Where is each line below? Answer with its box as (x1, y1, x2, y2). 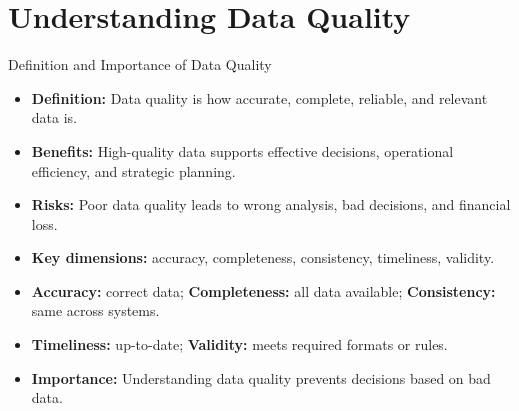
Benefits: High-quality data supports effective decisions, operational (31, 140, 454, 161)
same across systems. (31, 300, 160, 321)
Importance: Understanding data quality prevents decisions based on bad (31, 367, 491, 388)
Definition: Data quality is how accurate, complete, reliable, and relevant (31, 87, 488, 108)
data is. (31, 107, 77, 128)
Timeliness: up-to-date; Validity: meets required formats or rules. (31, 334, 448, 355)
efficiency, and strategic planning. (31, 160, 236, 181)
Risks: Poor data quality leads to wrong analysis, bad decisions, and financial (31, 194, 511, 215)
